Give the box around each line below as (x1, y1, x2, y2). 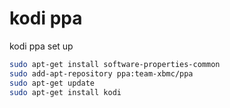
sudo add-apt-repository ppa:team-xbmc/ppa (9, 68, 194, 79)
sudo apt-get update (9, 78, 96, 88)
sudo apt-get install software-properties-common (9, 59, 221, 69)
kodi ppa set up (9, 40, 74, 52)
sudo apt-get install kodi (9, 87, 122, 97)
